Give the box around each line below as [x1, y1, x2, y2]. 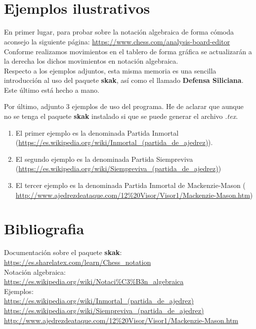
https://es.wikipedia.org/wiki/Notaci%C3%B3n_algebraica [4, 276, 184, 287]
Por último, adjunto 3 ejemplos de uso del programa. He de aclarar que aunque [4, 101, 244, 111]
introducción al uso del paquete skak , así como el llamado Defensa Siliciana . [4, 75, 244, 85]
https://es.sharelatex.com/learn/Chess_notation [4, 256, 151, 267]
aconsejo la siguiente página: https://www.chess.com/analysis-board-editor [4, 36, 230, 46]
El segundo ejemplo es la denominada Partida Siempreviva [15, 153, 193, 164]
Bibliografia [4, 219, 85, 239]
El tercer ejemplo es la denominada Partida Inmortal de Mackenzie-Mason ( [15, 180, 246, 190]
